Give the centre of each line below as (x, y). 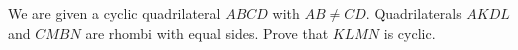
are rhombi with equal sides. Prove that (207, 32)
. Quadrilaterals (413, 13)
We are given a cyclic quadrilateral (114, 13)
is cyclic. (409, 32)
